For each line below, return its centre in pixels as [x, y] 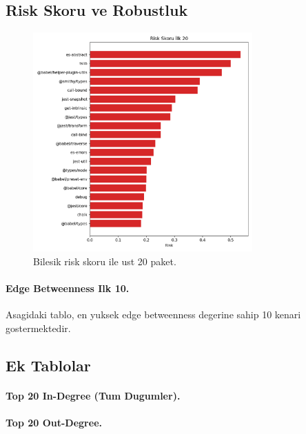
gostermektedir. [38, 328]
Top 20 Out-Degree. [54, 422]
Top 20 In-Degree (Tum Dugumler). [93, 395]
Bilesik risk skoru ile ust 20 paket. [105, 261]
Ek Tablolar [48, 365]
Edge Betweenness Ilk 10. [68, 288]
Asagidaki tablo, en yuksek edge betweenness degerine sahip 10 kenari [153, 314]
